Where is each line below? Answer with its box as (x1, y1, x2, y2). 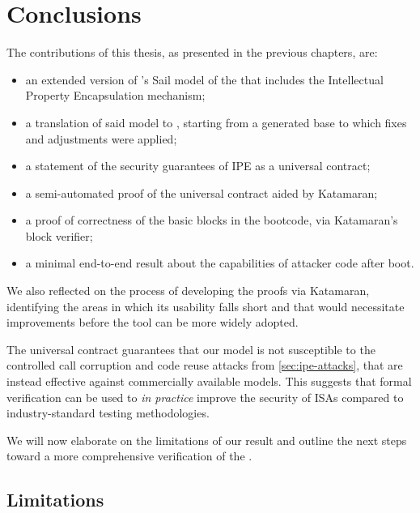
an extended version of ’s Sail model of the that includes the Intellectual (25, 71, 384, 88)
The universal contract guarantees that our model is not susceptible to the (6, 340, 375, 357)
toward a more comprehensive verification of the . (6, 447, 252, 464)
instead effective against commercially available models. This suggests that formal (6, 373, 412, 390)
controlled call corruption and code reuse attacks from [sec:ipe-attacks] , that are (6, 357, 403, 374)
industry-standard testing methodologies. (6, 404, 210, 421)
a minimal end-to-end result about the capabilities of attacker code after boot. (25, 254, 414, 271)
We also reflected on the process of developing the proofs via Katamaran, (6, 282, 370, 299)
